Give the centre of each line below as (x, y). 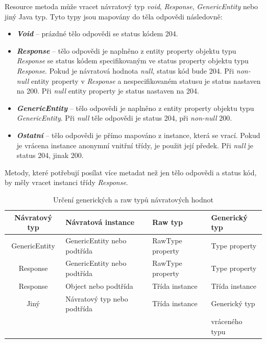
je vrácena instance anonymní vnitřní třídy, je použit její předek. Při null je (135, 145)
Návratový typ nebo (97, 298)
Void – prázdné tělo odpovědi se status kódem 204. (97, 33)
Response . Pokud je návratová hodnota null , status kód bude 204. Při (125, 70)
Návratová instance (100, 222)
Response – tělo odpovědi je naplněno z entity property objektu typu (126, 50)
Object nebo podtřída (99, 285)
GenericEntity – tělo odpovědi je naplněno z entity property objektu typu (135, 108)
